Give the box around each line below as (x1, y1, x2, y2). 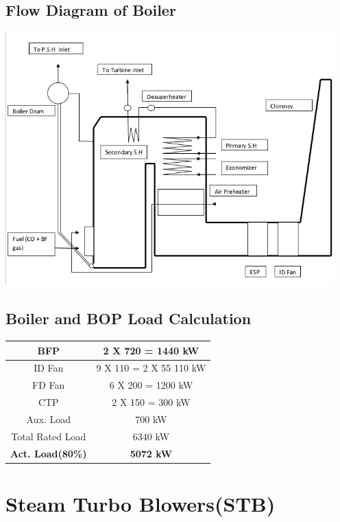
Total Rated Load (11, 429, 86, 443)
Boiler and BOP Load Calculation (5, 308, 252, 329)
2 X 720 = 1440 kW (103, 343, 199, 357)
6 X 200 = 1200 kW (109, 378, 193, 392)
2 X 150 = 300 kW (112, 395, 191, 409)
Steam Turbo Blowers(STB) (5, 489, 276, 517)
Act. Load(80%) (10, 446, 87, 460)
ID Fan (34, 361, 64, 375)
